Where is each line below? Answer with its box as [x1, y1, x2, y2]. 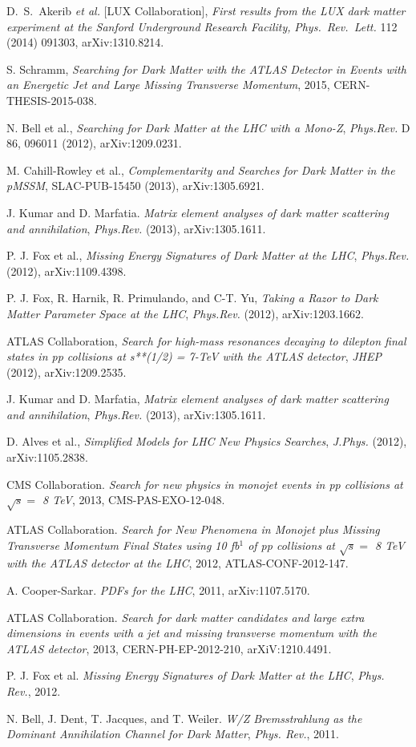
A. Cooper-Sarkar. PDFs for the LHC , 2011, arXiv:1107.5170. [6, 581, 310, 598]
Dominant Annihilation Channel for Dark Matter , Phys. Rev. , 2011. [6, 725, 340, 742]
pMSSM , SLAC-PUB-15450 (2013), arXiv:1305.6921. [6, 177, 265, 194]
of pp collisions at [248, 536, 335, 553]
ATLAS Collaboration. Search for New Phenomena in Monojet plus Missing [6, 521, 380, 538]
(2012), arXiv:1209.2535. [6, 363, 127, 380]
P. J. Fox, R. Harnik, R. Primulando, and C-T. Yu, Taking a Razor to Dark [6, 289, 378, 306]
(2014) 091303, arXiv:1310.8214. [6, 34, 164, 50]
